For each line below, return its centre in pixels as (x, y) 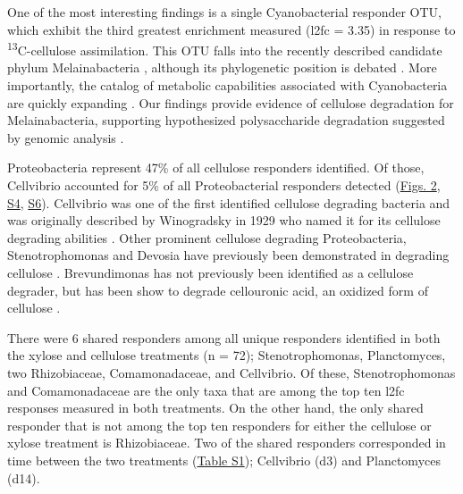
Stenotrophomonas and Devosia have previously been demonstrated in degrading (228, 255)
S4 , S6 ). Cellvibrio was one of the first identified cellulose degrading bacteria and (229, 202)
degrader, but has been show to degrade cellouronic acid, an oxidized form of (218, 290)
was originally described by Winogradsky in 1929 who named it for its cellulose (224, 220)
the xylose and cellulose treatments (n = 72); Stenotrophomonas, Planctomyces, (227, 355)
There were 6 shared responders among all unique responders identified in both (224, 337)
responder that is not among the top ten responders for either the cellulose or (219, 425)
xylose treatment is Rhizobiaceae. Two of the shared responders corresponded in (227, 443)
